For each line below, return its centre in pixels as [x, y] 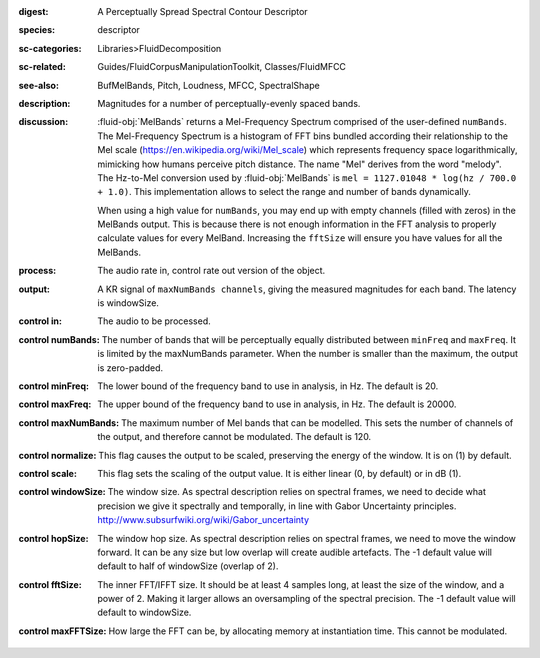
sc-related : [42, 67]
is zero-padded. [130, 367]
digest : [33, 11]
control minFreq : [54, 386]
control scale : [47, 473]
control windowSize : [62, 492]
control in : [40, 321]
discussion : [43, 122]
